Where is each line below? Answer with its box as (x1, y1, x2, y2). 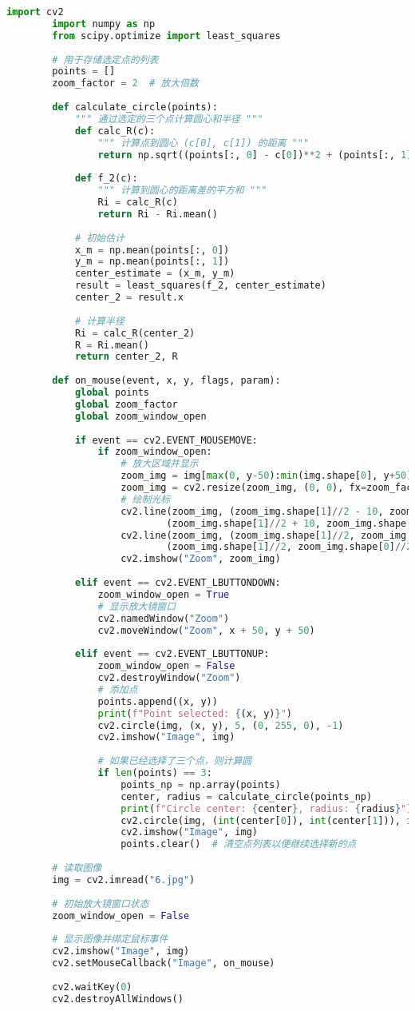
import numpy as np (52, 18, 156, 30)
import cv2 (6, 6, 64, 18)
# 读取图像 (52, 862, 102, 874)
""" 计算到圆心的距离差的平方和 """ (97, 185, 267, 197)
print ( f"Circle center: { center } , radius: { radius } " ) (121, 802, 413, 814)
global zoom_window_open (74, 410, 207, 422)
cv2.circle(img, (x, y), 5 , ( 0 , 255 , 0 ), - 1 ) (97, 719, 344, 731)
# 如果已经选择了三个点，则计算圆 (97, 755, 252, 767)
